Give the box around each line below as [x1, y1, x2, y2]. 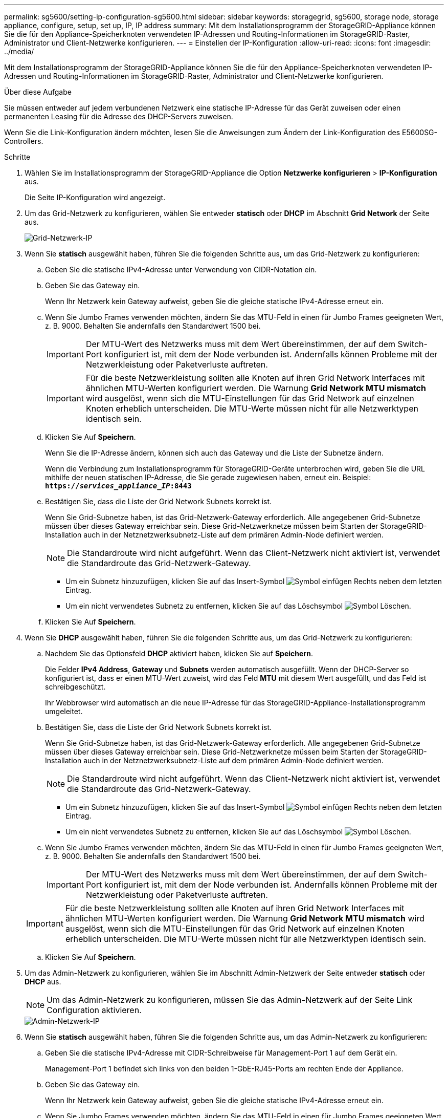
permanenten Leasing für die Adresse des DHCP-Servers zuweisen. [4, 112, 233, 121]
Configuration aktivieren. [47, 1005, 142, 1015]
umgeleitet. [45, 707, 83, 716]
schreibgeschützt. [45, 682, 106, 691]
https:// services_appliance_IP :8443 [45, 482, 192, 490]
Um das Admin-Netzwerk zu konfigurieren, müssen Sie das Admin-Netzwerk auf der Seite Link [47, 995, 413, 1005]
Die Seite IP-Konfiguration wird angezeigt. [25, 193, 166, 202]
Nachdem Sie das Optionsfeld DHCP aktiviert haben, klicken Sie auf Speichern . [45, 649, 313, 658]
